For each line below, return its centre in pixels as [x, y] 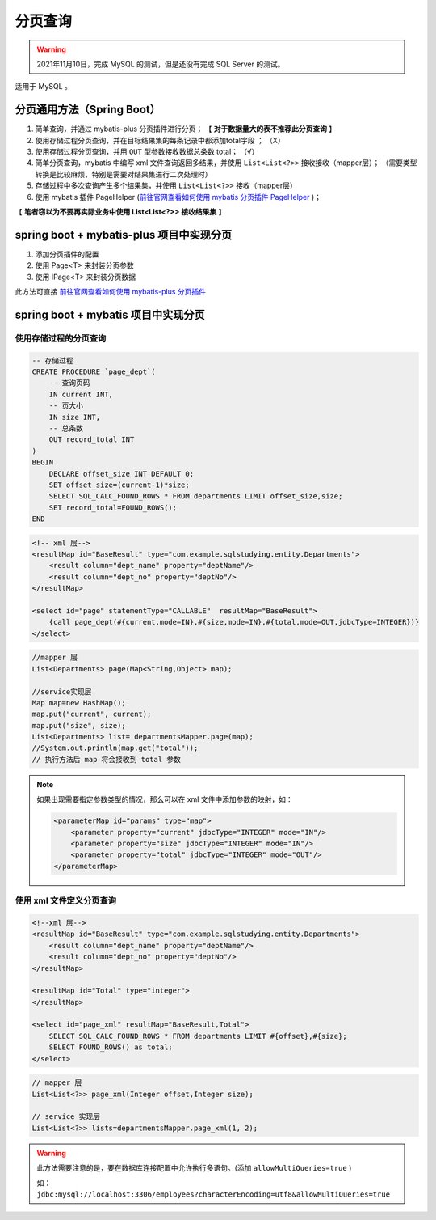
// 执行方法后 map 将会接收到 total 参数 [107, 759]
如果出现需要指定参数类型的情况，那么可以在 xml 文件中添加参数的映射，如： [165, 799]
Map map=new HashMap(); [79, 703]
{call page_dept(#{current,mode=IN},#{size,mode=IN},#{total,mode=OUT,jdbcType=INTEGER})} [234, 622]
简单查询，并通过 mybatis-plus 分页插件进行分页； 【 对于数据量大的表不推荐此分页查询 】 [186, 129]
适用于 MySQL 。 [44, 87]
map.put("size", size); [79, 725]
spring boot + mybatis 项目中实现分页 [110, 314]
